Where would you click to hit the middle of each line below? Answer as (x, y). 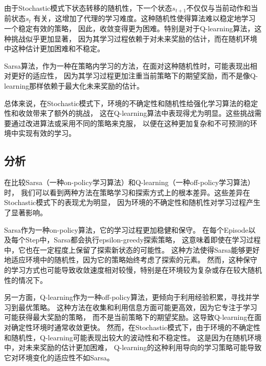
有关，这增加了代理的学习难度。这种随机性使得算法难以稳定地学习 (145, 18)
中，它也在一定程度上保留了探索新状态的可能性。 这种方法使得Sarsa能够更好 (132, 249)
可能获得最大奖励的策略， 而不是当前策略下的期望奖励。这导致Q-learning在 (129, 317)
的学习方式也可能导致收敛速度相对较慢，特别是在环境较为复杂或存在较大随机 (133, 269)
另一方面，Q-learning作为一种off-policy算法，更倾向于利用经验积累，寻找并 (128, 297)
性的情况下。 (26, 280)
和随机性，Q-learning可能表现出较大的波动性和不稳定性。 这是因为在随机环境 (133, 337)
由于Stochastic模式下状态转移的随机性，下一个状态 (88, 8)
